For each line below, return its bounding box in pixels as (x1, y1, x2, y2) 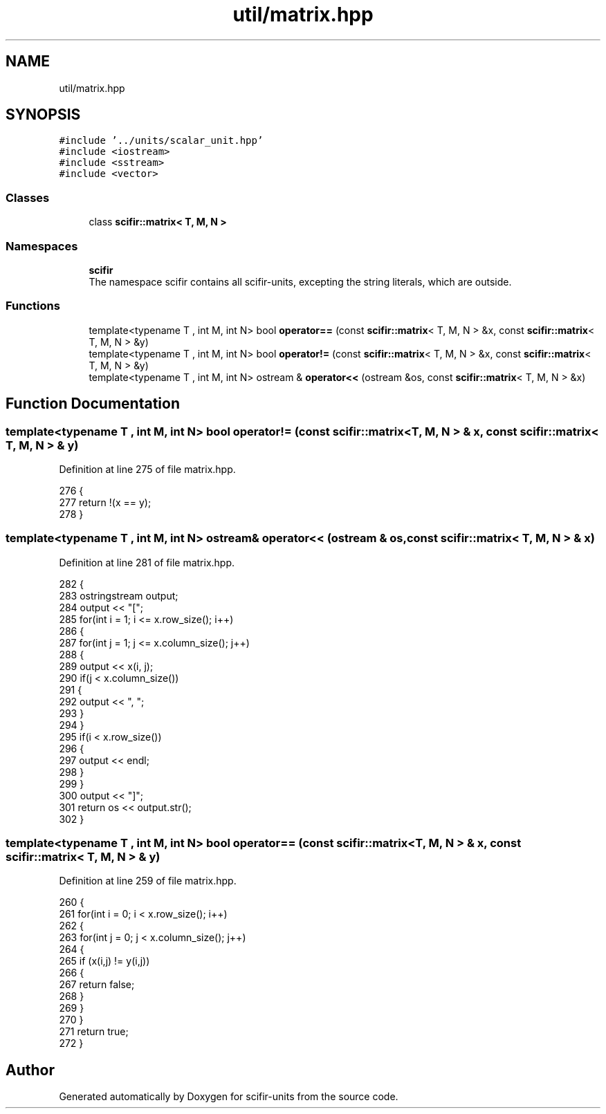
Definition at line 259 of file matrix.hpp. (59, 875, 237, 887)
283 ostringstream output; (59, 589, 178, 602)
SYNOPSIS (6, 106, 81, 124)
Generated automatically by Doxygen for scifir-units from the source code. (59, 1090, 398, 1103)
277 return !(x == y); (59, 496, 151, 508)
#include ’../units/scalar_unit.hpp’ (59, 135, 264, 147)
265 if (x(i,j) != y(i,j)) (59, 955, 150, 967)
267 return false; (59, 978, 135, 991)
